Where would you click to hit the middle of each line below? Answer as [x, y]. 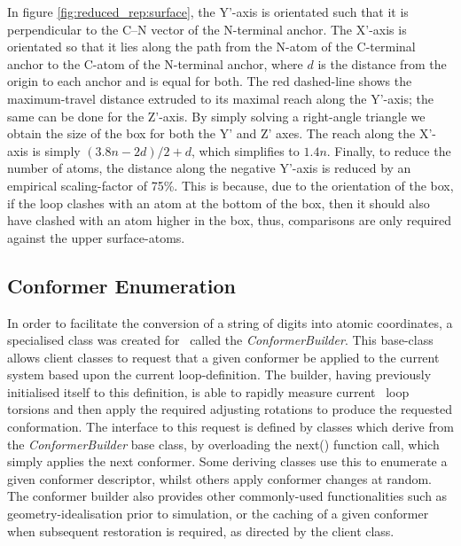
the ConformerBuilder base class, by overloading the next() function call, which [223, 444]
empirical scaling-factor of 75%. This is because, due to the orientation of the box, [230, 185]
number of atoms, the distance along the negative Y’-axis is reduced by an [209, 168]
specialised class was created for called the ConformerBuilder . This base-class [220, 340]
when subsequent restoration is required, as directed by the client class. [201, 530]
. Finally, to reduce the [389, 150]
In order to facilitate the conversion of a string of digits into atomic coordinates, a [230, 322]
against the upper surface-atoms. [96, 237]
